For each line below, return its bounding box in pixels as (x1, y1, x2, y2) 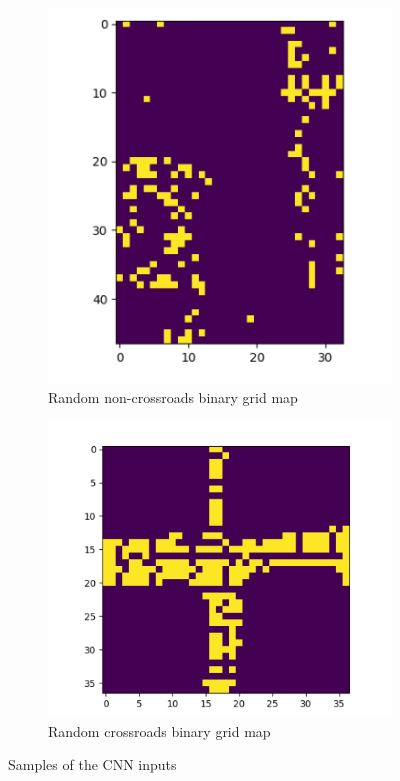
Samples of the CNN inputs (8, 754, 177, 775)
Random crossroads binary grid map (48, 720, 271, 741)
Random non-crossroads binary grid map (48, 386, 298, 407)
